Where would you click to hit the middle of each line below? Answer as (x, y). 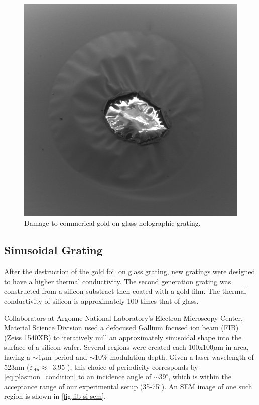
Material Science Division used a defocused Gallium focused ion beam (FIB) (121, 327)
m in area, (233, 347)
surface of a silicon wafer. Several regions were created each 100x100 (109, 347)
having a (17, 357)
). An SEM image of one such (207, 386)
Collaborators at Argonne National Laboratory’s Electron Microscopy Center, (123, 317)
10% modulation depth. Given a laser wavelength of (174, 357)
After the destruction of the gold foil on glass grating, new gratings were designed (130, 271)
